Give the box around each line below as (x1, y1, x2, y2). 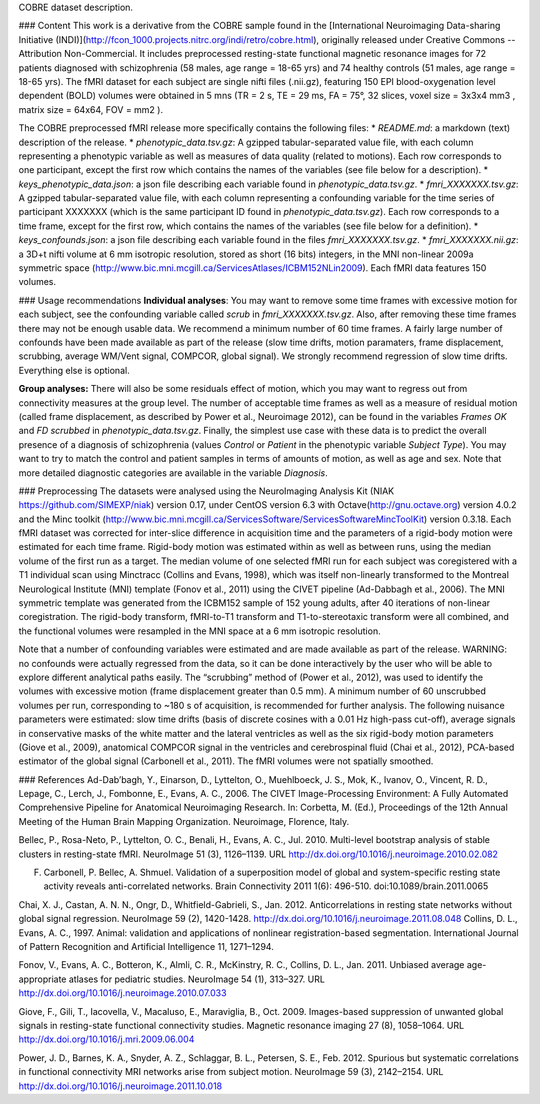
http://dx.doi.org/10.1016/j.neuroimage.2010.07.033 (18, 987, 227, 999)
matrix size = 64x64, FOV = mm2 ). (18, 103, 164, 115)
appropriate (18, 973, 67, 985)
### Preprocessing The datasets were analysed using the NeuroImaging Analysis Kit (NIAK (18, 485, 395, 497)
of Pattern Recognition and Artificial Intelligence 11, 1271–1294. (18, 941, 274, 952)
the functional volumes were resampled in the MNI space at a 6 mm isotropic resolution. (18, 625, 381, 637)
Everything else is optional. (18, 364, 130, 376)
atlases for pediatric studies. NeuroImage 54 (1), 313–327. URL (68, 973, 325, 985)
